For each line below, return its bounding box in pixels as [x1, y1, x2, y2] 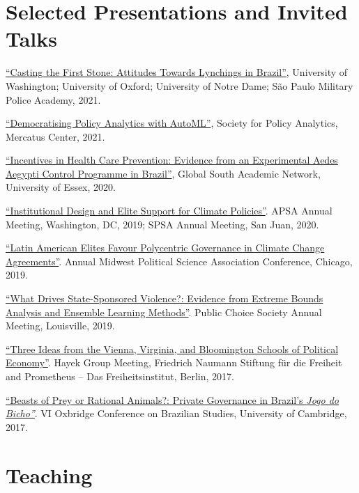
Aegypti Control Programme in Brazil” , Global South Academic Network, [6, 166, 321, 180]
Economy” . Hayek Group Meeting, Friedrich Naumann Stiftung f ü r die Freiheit [6, 355, 342, 370]
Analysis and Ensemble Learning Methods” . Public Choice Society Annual [6, 304, 322, 319]
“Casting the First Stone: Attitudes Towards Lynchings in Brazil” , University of [6, 65, 348, 79]
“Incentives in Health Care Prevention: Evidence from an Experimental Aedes [6, 152, 338, 167]
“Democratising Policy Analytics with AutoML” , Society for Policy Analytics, [6, 116, 338, 130]
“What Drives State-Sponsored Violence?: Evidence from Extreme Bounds [6, 291, 323, 306]
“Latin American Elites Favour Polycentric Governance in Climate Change [6, 240, 325, 255]
